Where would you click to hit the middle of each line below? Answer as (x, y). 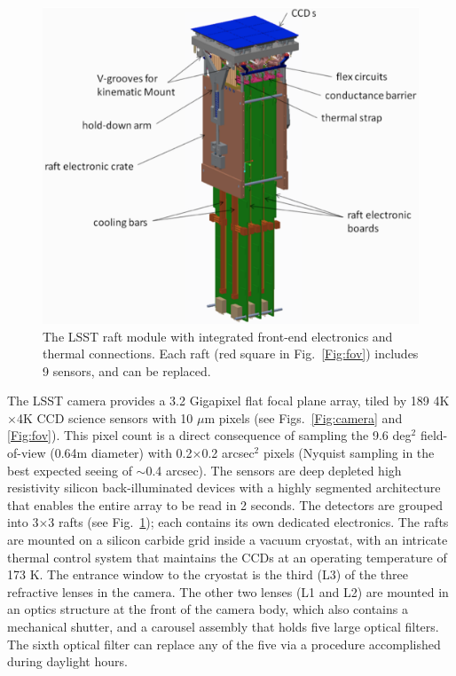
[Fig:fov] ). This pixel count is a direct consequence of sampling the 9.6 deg (209, 435)
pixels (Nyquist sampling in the (349, 453)
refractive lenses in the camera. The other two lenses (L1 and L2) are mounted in (228, 591)
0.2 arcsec (228, 453)
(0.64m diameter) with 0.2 (121, 453)
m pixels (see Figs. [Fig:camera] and (303, 417)
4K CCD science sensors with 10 (105, 417)
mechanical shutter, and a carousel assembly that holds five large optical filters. (223, 627)
